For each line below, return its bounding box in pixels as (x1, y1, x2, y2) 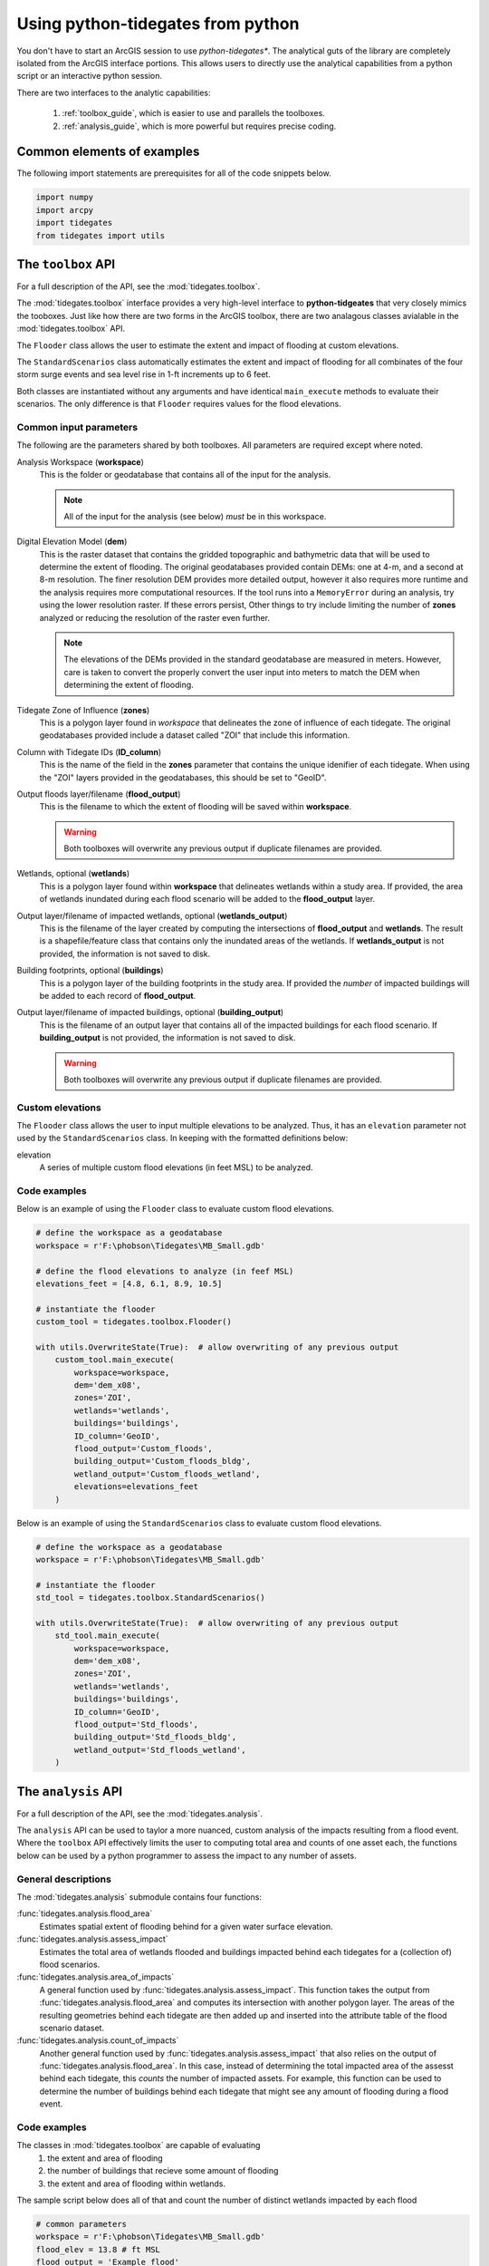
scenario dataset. (39, 2022, 104, 2033)
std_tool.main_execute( (54, 1631, 160, 1641)
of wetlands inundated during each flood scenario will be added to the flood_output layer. (39, 894, 376, 905)
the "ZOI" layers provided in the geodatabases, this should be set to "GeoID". (39, 771, 327, 783)
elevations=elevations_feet (73, 1482, 199, 1492)
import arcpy (35, 205, 94, 215)
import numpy (35, 192, 94, 203)
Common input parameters (16, 421, 139, 433)
